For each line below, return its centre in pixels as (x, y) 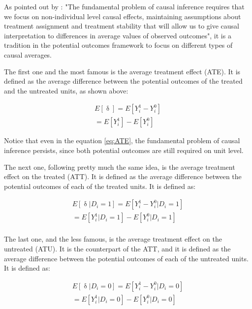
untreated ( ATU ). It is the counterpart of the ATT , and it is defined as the (117, 249)
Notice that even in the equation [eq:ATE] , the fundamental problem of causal (122, 140)
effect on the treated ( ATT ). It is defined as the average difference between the (123, 176)
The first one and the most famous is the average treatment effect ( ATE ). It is (122, 71)
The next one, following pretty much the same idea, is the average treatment (120, 167)
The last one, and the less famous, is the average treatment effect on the (113, 239)
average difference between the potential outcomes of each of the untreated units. (126, 258)
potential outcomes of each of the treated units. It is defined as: (100, 186)
